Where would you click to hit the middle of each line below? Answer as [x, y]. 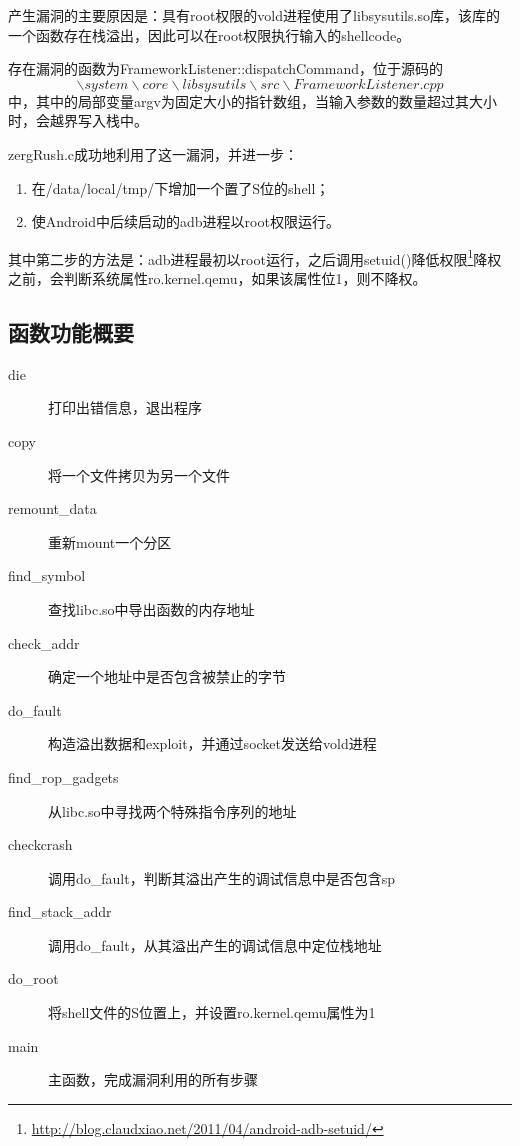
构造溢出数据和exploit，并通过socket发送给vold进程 [212, 743]
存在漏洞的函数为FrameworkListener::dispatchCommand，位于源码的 [226, 68]
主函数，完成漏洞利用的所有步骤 [153, 1079]
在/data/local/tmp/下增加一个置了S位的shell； [180, 187]
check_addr [44, 642]
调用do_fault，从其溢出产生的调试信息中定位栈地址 [215, 944]
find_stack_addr [60, 911]
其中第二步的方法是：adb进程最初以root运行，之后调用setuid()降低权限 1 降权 [255, 257]
